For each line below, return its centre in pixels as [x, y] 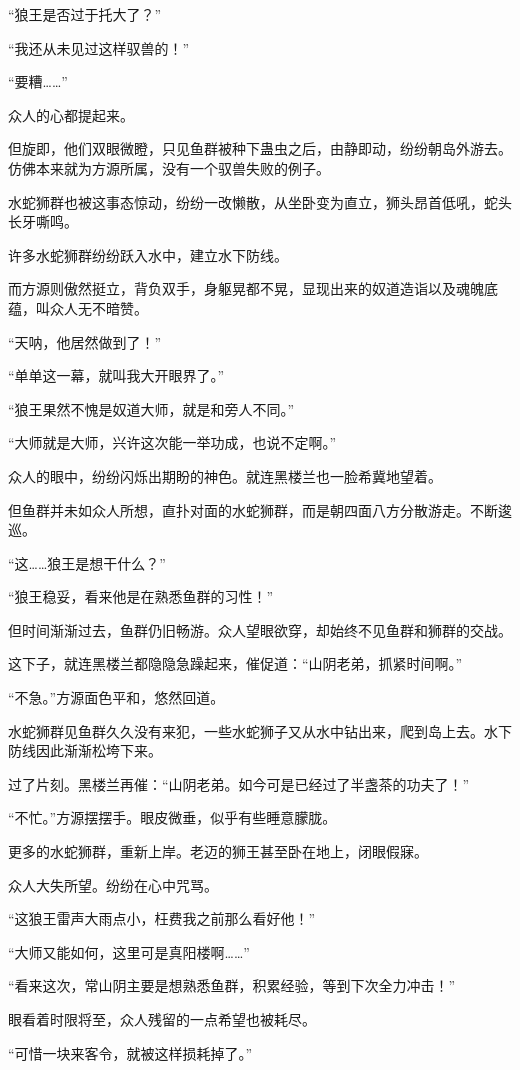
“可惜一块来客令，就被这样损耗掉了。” [130, 1052]
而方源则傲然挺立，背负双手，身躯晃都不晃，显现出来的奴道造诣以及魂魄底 [253, 288]
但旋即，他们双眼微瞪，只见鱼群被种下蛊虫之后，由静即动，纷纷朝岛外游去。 [260, 148]
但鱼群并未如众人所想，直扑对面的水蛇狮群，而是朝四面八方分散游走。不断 [253, 509]
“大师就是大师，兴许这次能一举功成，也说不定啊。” [172, 442]
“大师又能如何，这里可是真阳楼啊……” [129, 951]
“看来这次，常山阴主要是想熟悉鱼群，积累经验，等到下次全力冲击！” [232, 985]
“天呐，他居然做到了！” [85, 341]
